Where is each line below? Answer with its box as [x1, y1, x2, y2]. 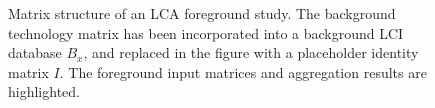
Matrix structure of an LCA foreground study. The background [8, 3, 396, 23]
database [8, 42, 62, 63]
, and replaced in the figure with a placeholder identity [83, 42, 419, 63]
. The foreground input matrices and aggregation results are [59, 61, 427, 82]
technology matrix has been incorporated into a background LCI [8, 22, 404, 43]
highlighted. [8, 81, 80, 102]
